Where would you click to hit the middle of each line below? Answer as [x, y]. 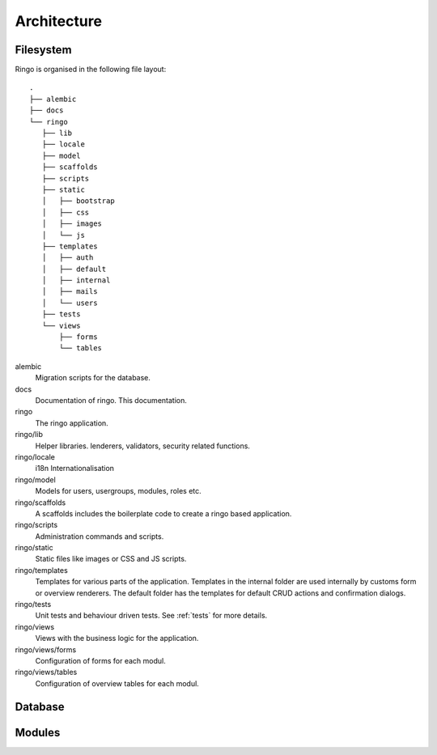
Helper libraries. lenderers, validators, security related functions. [143, 446]
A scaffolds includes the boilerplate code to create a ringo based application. [163, 513]
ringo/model [35, 479]
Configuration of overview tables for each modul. [117, 683]
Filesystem [43, 50]
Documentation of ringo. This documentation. [111, 400]
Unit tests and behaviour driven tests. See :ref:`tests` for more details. [151, 616]
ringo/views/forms [46, 649]
